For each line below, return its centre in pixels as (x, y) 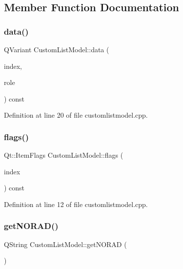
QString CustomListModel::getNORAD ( (65, 244)
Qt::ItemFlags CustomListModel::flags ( (64, 155)
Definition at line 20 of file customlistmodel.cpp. (76, 115)
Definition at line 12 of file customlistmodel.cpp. (76, 204)
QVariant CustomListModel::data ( (57, 49)
